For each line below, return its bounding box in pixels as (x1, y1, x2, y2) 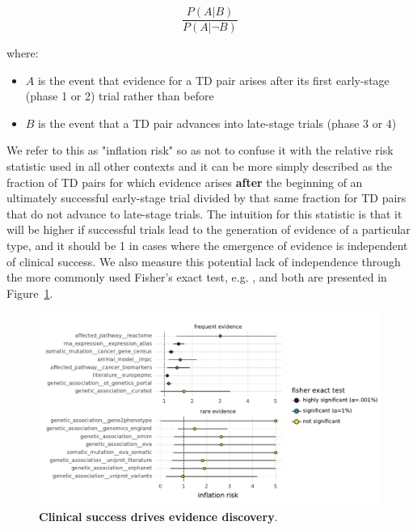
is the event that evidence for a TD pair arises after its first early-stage (37, 71, 390, 88)
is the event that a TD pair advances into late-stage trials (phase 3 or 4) (38, 114, 397, 131)
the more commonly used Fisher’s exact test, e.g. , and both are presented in (6, 269, 387, 286)
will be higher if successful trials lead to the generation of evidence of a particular (6, 221, 411, 238)
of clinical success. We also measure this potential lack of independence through (6, 252, 401, 269)
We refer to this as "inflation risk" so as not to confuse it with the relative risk (6, 142, 394, 159)
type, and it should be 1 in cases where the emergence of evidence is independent (6, 237, 408, 253)
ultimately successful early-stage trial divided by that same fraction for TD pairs (6, 189, 406, 206)
